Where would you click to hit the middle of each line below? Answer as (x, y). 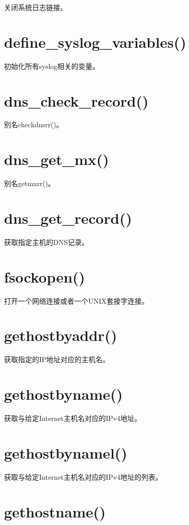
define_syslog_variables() (95, 41)
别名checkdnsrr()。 (34, 124)
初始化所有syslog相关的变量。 (52, 66)
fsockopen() (45, 276)
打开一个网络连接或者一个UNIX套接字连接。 (76, 300)
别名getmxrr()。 (30, 183)
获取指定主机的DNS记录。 (46, 242)
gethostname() (55, 511)
